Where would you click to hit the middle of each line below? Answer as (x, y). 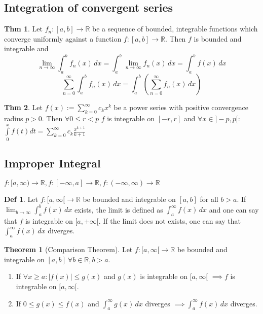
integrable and (26, 48)
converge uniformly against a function (63, 38)
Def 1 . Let (21, 199)
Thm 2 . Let (23, 107)
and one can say (234, 209)
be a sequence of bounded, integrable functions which (175, 29)
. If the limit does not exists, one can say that (170, 220)
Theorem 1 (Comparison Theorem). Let (68, 249)
